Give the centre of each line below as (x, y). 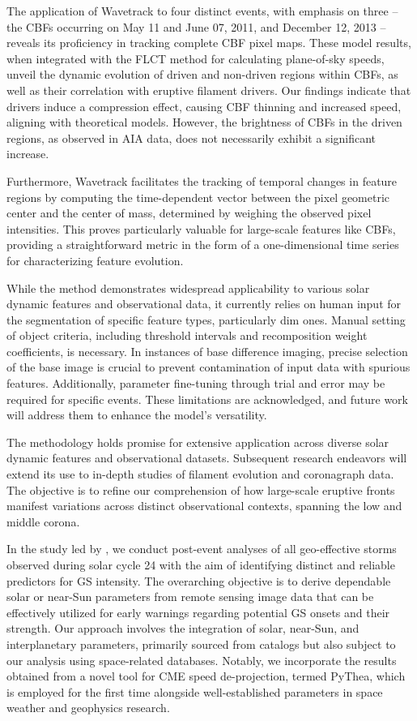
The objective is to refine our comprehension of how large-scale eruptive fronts (201, 489)
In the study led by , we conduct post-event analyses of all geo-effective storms (202, 549)
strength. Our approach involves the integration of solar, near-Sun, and (183, 628)
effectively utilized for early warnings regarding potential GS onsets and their (198, 612)
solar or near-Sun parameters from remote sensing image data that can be (190, 597)
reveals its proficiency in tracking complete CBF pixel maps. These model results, (209, 43)
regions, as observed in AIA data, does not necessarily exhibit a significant (191, 137)
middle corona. (43, 521)
